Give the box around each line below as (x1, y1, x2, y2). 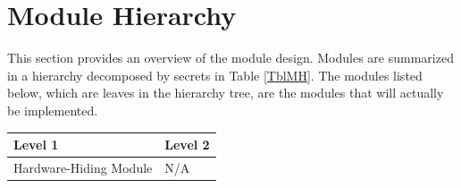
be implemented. (7, 100, 98, 119)
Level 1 (13, 135, 59, 153)
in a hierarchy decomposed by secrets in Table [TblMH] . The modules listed (7, 65, 423, 84)
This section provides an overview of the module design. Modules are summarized (7, 48, 454, 67)
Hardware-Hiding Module (13, 158, 153, 176)
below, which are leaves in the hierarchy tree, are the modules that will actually (7, 83, 444, 102)
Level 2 (164, 135, 210, 153)
